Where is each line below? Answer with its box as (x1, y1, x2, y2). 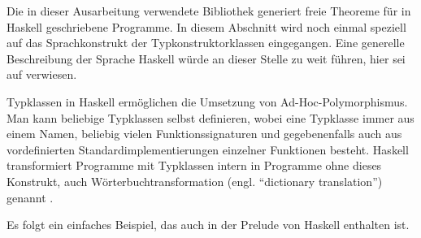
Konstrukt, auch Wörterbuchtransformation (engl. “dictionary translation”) (7, 172, 383, 189)
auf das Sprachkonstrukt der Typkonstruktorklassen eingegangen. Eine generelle (7, 34, 405, 51)
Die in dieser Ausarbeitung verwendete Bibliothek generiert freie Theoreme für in (7, 2, 411, 19)
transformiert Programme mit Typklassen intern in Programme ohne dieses (7, 157, 382, 174)
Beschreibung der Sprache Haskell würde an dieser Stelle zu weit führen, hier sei (7, 50, 406, 67)
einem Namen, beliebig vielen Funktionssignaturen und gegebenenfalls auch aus (7, 125, 402, 142)
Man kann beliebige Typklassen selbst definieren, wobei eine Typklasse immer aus (7, 109, 414, 126)
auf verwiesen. (7, 66, 77, 83)
